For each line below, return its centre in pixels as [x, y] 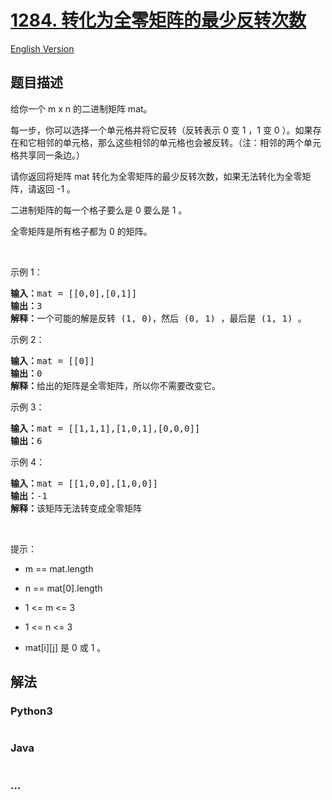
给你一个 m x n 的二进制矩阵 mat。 [81, 108]
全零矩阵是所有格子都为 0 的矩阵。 [81, 231]
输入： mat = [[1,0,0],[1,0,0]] [84, 483]
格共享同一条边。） [47, 155]
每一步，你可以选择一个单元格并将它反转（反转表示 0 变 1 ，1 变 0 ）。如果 [161, 130]
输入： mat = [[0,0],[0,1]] [74, 293]
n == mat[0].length [63, 588]
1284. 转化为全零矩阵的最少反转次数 [158, 20]
